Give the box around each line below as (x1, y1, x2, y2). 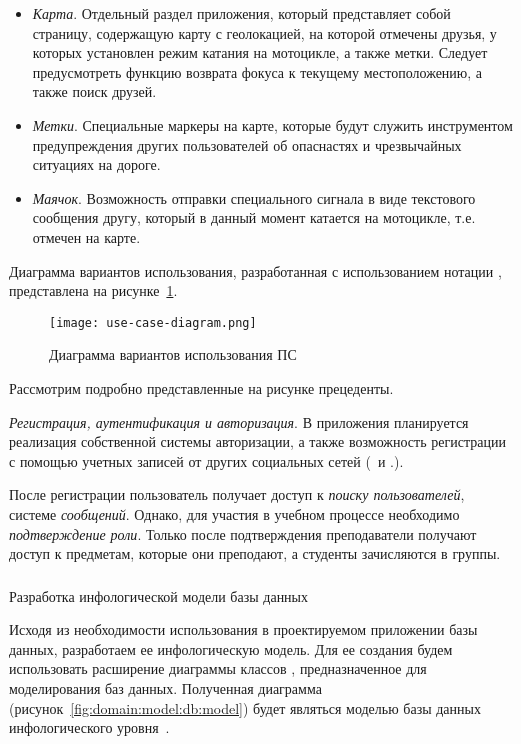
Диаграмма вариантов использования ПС (49, 344, 297, 365)
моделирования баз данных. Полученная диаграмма (9, 678, 322, 699)
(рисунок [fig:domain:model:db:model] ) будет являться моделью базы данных (9, 697, 481, 718)
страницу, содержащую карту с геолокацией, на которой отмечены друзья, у (32, 22, 497, 43)
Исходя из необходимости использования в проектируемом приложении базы (9, 619, 478, 640)
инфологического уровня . (9, 717, 170, 738)
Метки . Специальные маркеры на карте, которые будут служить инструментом (32, 114, 513, 135)
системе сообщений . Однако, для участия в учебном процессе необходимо (9, 503, 460, 524)
